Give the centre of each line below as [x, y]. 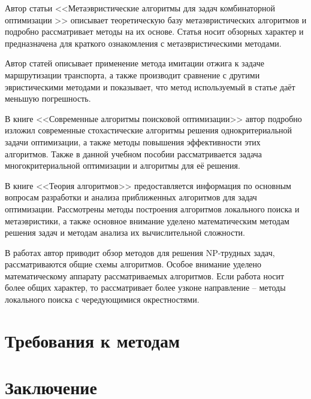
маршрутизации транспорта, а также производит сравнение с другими [132, 74]
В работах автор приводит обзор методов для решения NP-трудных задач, [140, 252]
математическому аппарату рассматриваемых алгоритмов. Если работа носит [145, 275]
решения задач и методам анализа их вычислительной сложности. [125, 232]
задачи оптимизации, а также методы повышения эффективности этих [133, 141]
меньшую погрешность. [48, 98]
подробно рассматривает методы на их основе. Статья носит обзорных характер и [154, 31]
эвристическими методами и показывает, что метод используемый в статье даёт [150, 86]
